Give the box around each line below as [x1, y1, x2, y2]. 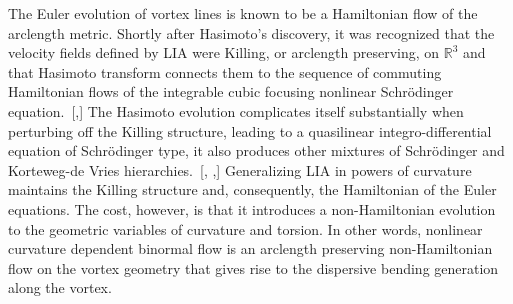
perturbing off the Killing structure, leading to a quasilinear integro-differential [8, 120, 492, 141]
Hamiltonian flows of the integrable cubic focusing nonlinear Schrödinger [8, 81, 454, 102]
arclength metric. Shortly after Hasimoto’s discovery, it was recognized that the [8, 22, 495, 43]
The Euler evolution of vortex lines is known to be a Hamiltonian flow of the [8, 3, 478, 23]
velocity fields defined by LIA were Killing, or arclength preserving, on [8, 42, 440, 63]
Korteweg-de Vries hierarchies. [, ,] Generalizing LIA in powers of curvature [8, 159, 472, 180]
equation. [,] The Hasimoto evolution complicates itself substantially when [8, 100, 464, 121]
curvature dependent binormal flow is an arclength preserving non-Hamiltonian [8, 238, 493, 259]
